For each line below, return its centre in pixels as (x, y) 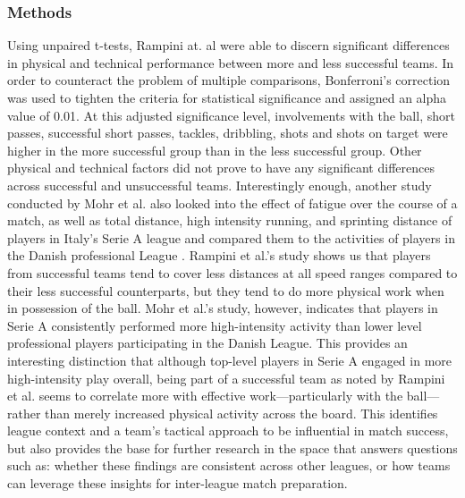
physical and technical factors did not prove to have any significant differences (221, 168)
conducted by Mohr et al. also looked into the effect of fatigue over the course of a (232, 203)
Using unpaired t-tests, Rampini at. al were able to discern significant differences (228, 45)
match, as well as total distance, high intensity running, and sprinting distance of (230, 220)
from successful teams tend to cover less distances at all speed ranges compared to (232, 272)
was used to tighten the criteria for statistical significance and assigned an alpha (227, 97)
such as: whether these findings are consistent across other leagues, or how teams (229, 465)
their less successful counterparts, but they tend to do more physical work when (226, 290)
